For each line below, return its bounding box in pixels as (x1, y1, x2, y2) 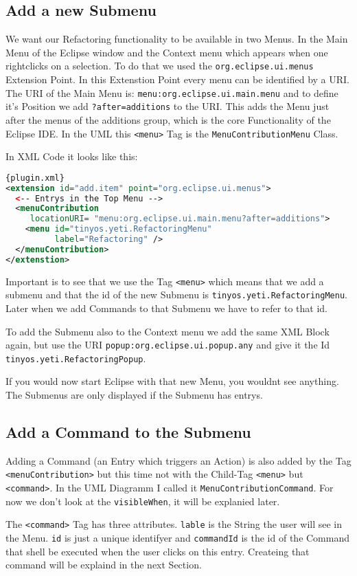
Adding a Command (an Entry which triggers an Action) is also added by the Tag (5, 453, 352, 467)
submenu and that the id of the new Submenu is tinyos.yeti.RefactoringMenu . (5, 287, 347, 302)
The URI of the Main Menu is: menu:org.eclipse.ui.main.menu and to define (5, 85, 338, 100)
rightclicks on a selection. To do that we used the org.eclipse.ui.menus (5, 58, 314, 73)
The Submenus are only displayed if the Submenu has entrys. (5, 388, 263, 402)
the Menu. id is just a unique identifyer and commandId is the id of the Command (5, 531, 350, 545)
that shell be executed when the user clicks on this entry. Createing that (5, 544, 310, 558)
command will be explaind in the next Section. (5, 557, 202, 572)
